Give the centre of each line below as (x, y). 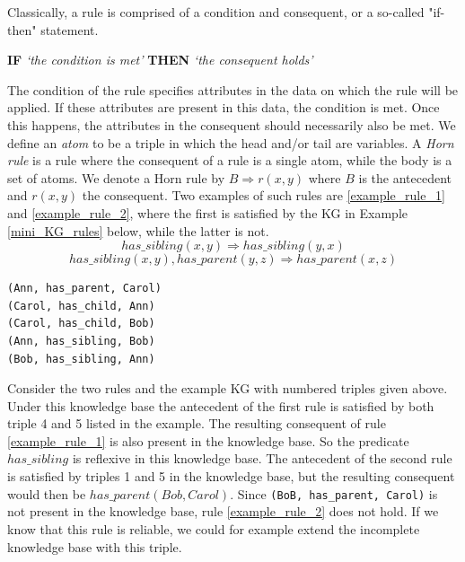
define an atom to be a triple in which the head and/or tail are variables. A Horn (231, 142)
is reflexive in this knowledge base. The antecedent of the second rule (262, 458)
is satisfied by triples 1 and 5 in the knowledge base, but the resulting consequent (231, 476)
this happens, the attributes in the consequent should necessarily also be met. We (232, 124)
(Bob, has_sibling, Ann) (81, 359)
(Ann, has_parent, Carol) (84, 289)
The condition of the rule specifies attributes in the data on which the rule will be (233, 89)
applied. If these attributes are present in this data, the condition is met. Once (224, 107)
